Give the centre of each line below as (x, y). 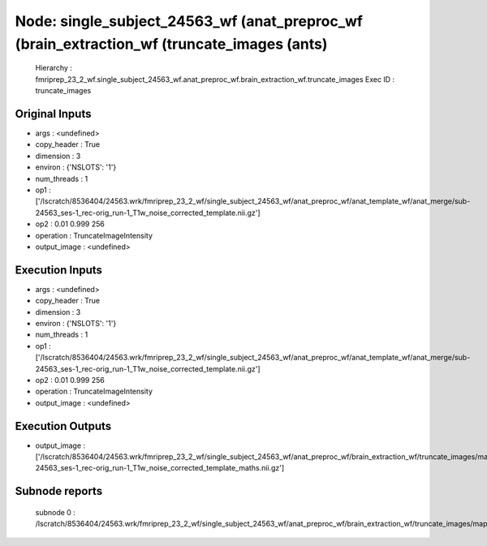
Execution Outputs (63, 426)
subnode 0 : (56, 512)
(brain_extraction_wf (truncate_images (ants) (171, 44)
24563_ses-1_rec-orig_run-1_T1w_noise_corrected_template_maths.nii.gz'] (160, 468)
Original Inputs (53, 114)
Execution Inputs (59, 270)
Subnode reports (59, 491)
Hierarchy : (54, 68)
